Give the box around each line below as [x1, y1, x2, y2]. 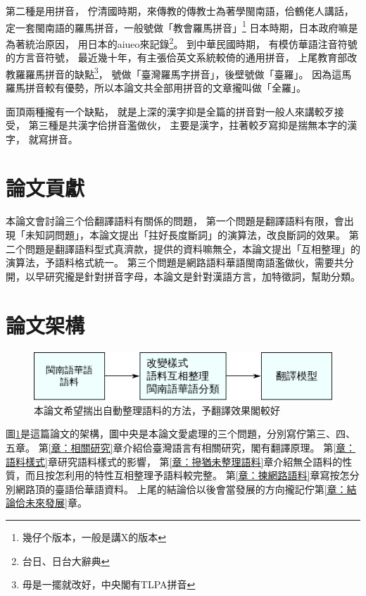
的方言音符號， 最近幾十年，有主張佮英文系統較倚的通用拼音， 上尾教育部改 [6, 50, 358, 65]
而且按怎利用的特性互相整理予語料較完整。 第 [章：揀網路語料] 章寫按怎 [25, 468, 350, 483]
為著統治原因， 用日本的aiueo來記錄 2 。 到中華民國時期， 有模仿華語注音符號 [6, 34, 358, 51]
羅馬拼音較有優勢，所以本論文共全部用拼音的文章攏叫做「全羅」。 [6, 80, 306, 94]
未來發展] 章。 [25, 495, 87, 510]
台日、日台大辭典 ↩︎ [22, 553, 110, 568]
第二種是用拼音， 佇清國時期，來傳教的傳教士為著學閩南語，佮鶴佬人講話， [6, 4, 354, 18]
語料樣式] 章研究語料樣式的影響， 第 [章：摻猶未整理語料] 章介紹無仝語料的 [6, 454, 343, 468]
